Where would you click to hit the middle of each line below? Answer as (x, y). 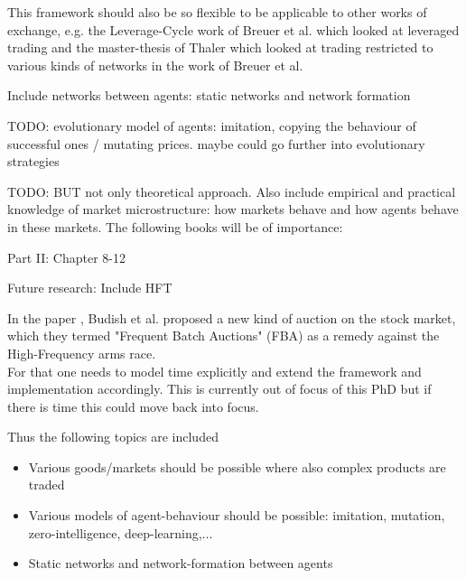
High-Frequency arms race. (82, 353)
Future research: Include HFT (90, 288)
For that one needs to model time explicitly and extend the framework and (214, 371)
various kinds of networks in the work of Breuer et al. (155, 65)
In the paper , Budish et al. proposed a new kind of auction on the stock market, (232, 317)
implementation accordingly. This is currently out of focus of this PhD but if (219, 389)
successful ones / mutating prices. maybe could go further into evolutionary (216, 143)
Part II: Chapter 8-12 (66, 257)
